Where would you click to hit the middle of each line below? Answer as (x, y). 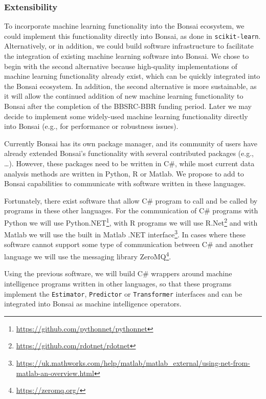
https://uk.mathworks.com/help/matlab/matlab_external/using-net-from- (133, 362)
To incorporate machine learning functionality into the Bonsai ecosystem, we (124, 26)
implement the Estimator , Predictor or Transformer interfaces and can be (123, 293)
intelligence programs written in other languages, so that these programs (118, 283)
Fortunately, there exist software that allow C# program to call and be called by (131, 200)
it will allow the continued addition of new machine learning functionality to (124, 96)
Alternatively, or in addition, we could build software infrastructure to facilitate (129, 46)
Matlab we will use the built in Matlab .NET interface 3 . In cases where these (125, 234)
